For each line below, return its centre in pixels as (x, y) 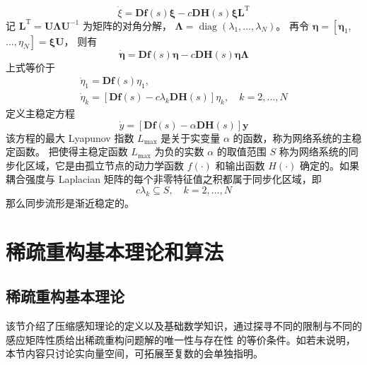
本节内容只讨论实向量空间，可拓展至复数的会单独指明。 (134, 353)
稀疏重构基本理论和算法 (115, 251)
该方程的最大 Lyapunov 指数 (70, 137)
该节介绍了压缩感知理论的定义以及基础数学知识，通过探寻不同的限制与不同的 (184, 325)
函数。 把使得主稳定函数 (71, 151)
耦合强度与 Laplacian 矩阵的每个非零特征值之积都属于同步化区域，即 (164, 179)
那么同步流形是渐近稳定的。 (70, 202)
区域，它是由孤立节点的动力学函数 (104, 165)
